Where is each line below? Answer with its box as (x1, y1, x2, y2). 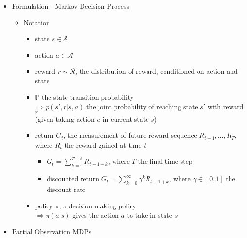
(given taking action (35, 113, 95, 124)
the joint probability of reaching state (86, 101, 198, 111)
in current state (102, 113, 149, 124)
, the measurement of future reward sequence (63, 130, 197, 140)
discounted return (47, 174, 99, 184)
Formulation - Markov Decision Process (12, 1, 130, 11)
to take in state (127, 210, 172, 220)
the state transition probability (42, 92, 134, 102)
